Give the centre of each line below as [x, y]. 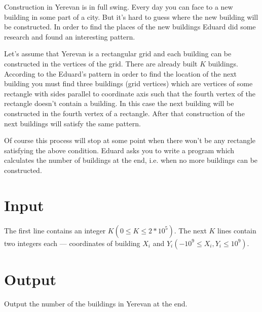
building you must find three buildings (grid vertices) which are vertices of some [128, 83]
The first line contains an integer [55, 230]
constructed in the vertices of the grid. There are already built [101, 63]
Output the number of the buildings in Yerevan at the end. [96, 303]
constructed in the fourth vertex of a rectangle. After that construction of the [124, 113]
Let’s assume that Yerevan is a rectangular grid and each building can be [118, 54]
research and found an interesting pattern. [70, 36]
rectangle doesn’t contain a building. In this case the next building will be [119, 103]
